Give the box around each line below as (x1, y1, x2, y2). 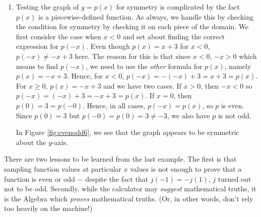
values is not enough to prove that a (130, 163, 242, 174)
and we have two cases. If (103, 80, 181, 91)
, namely (224, 60, 251, 71)
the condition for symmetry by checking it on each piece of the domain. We (16, 21, 249, 32)
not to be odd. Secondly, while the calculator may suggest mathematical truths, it (4, 183, 256, 194)
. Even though (86, 41, 130, 51)
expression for (16, 41, 59, 51)
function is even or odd (4, 173, 75, 184)
